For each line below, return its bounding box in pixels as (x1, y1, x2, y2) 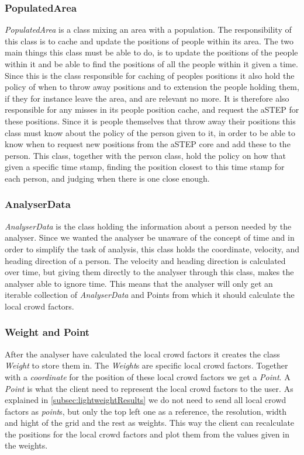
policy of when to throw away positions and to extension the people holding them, (5, 81, 299, 93)
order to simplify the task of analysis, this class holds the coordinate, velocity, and (5, 242, 299, 255)
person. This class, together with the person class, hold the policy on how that (5, 149, 286, 161)
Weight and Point (5, 325, 90, 339)
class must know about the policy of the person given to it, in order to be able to (5, 126, 296, 138)
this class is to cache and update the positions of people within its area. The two (5, 34, 294, 47)
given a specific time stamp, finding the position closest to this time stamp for (5, 161, 285, 173)
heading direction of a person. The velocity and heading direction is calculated (5, 254, 286, 266)
